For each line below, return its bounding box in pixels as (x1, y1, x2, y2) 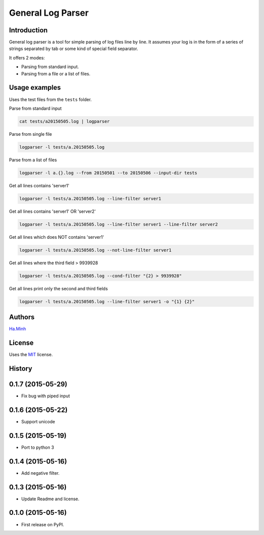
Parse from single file (9, 131, 52, 137)
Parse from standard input (9, 105, 62, 111)
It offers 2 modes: (9, 54, 45, 61)
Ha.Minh (9, 326, 26, 332)
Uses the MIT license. (9, 352, 53, 357)
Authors (9, 313, 35, 321)
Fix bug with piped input (21, 393, 70, 399)
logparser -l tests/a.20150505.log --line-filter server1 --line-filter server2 (19, 221, 218, 227)
